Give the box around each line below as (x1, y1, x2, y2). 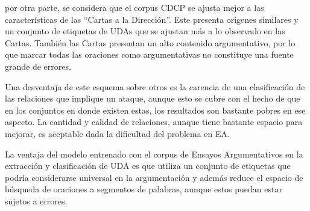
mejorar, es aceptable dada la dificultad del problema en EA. (5, 127, 230, 139)
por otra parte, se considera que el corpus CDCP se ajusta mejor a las (5, 1, 264, 13)
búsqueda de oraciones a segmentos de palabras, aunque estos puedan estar (5, 183, 282, 195)
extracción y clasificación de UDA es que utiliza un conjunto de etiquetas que (5, 159, 291, 172)
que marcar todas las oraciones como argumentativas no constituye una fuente (5, 48, 294, 61)
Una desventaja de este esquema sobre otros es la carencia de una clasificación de (5, 80, 305, 93)
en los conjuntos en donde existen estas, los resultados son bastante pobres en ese (5, 103, 306, 116)
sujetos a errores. (5, 194, 68, 207)
